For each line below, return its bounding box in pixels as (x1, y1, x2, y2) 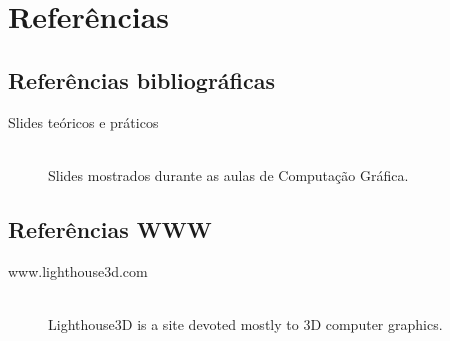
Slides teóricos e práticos (8, 111, 159, 132)
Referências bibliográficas (8, 64, 276, 95)
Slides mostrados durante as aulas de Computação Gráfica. (48, 164, 409, 185)
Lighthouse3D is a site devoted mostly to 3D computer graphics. (48, 313, 443, 334)
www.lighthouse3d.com (8, 260, 148, 281)
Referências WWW (8, 213, 212, 244)
